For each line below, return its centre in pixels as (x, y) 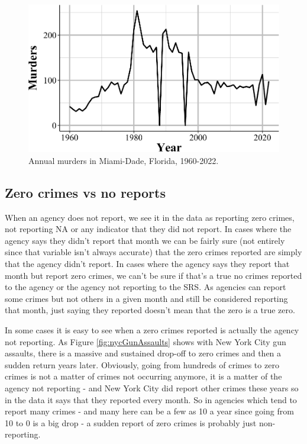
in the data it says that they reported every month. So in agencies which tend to (151, 399)
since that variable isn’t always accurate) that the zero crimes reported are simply (153, 252)
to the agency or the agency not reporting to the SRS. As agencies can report (146, 287)
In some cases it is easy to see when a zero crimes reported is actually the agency (152, 330)
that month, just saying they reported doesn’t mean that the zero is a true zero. (150, 310)
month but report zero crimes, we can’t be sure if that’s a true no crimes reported (153, 275)
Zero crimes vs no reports (85, 192)
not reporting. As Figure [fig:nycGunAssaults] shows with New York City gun (146, 341)
